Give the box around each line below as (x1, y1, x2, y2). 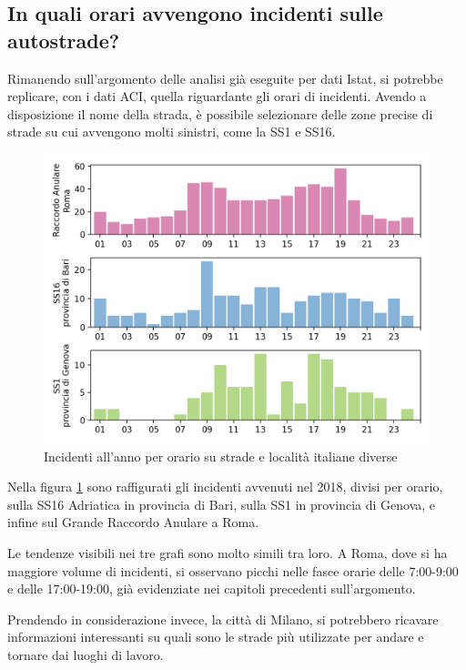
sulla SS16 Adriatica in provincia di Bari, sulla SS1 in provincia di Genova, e (7, 494, 436, 513)
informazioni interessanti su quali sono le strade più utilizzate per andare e (7, 627, 424, 646)
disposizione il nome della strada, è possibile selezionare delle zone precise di (7, 104, 433, 123)
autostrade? (7, 25, 120, 54)
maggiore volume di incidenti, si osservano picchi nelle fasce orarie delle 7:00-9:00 (7, 561, 459, 580)
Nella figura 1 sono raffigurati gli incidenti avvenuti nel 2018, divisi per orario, (7, 477, 443, 496)
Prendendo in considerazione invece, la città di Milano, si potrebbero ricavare (7, 609, 439, 628)
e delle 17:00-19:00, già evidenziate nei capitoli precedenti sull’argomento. (7, 579, 416, 598)
